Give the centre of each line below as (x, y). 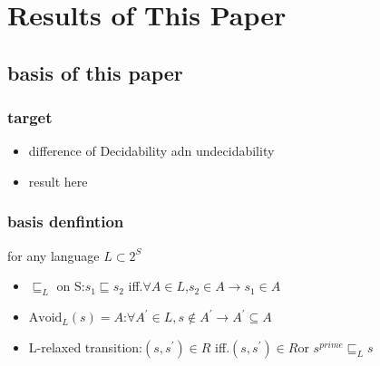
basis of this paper (95, 72)
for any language (54, 255)
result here (58, 181)
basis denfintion (66, 222)
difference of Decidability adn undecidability (151, 151)
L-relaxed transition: (85, 347)
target (30, 117)
